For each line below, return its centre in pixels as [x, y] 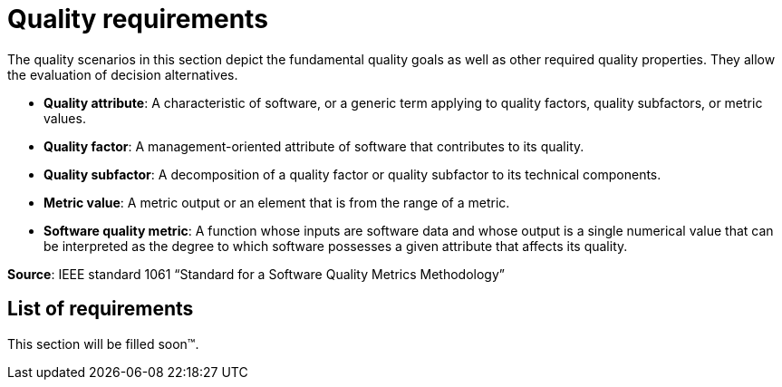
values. [65, 118]
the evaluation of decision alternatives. [123, 74]
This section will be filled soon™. [103, 343]
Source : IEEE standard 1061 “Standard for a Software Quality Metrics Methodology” [256, 274]
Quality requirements [138, 19]
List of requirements [101, 309]
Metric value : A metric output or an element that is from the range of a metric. [277, 202]
